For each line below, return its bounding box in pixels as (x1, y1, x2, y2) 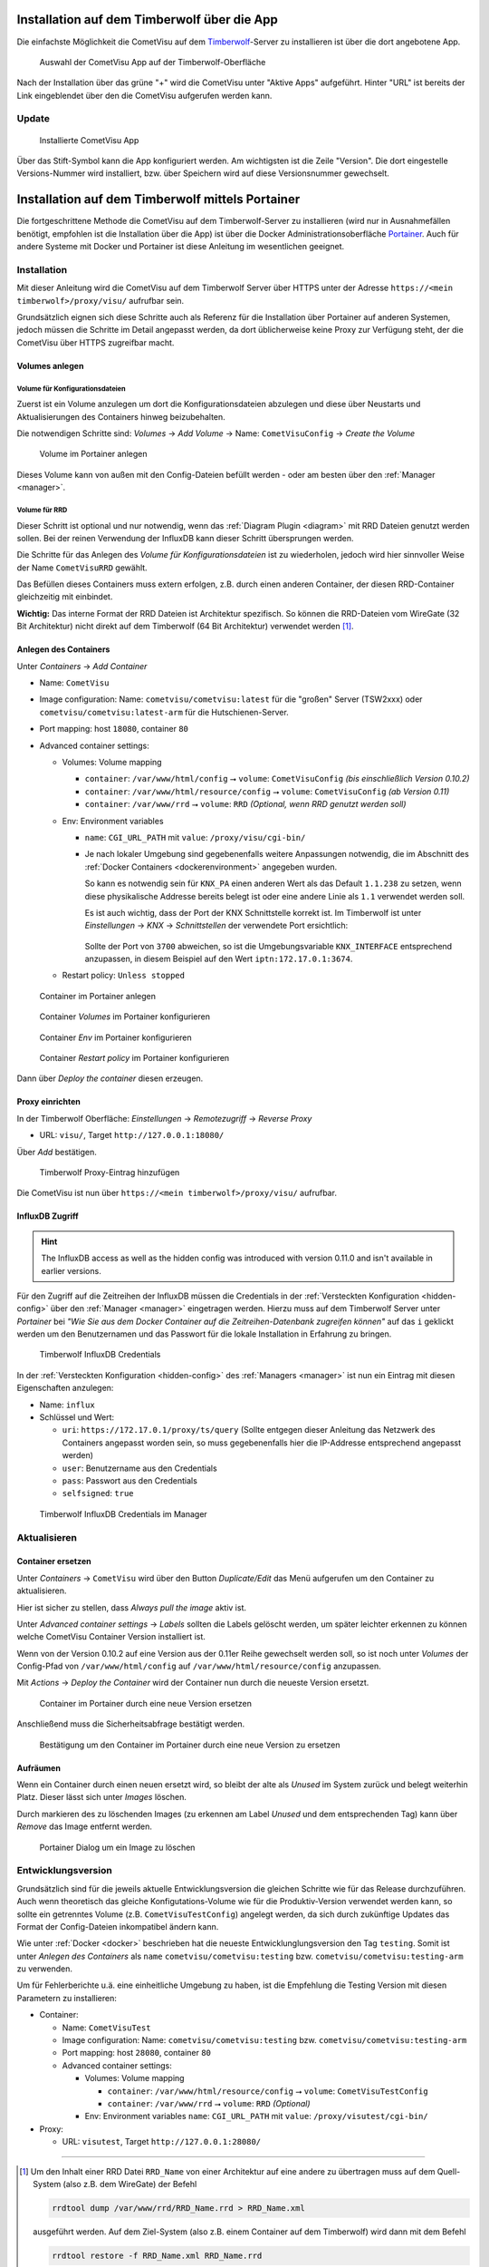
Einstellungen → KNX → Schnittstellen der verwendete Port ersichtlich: (84, 920, 349, 931)
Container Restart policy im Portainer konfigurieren (39, 1053, 230, 1064)
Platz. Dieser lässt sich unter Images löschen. (16, 1792, 187, 1803)
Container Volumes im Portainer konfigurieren (39, 1011, 210, 1022)
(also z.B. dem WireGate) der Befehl (62, 2178, 197, 2189)
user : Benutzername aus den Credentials (62, 1463, 217, 1474)
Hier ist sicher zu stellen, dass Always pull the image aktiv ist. (16, 1601, 247, 1613)
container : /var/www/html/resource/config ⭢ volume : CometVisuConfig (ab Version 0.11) (84, 785, 450, 797)
